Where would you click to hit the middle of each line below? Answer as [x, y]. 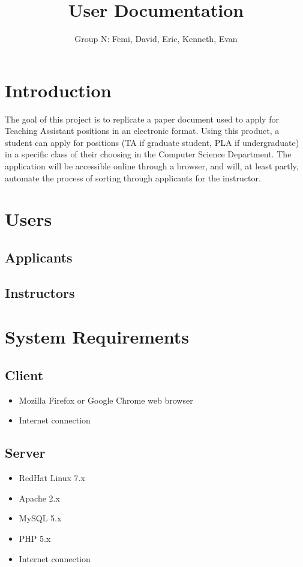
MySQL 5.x [40, 518]
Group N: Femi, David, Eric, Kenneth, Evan [156, 39]
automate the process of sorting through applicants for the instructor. [133, 177]
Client [24, 374]
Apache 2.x [39, 498]
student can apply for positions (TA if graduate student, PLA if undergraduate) [152, 142]
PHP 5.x [35, 538]
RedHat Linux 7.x [52, 478]
